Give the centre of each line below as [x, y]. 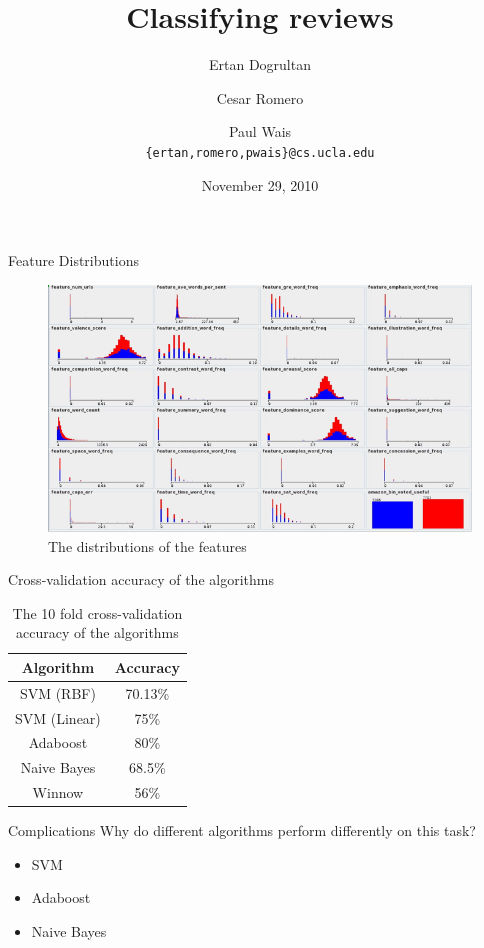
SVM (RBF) [57, 692]
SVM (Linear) [58, 717]
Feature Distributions [73, 260]
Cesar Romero [260, 97]
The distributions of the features [147, 545]
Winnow [58, 792]
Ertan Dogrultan [259, 64]
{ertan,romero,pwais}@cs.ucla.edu [260, 152]
